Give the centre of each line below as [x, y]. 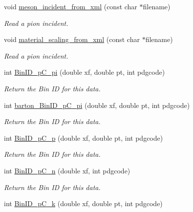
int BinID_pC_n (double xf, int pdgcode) [67, 170]
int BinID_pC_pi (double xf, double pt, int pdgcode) [85, 72]
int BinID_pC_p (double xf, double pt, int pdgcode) [84, 138]
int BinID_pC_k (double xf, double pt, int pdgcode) [83, 203]
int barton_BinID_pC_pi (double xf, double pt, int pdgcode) [97, 105]
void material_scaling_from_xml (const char [72, 39]
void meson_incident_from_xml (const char [71, 6]
